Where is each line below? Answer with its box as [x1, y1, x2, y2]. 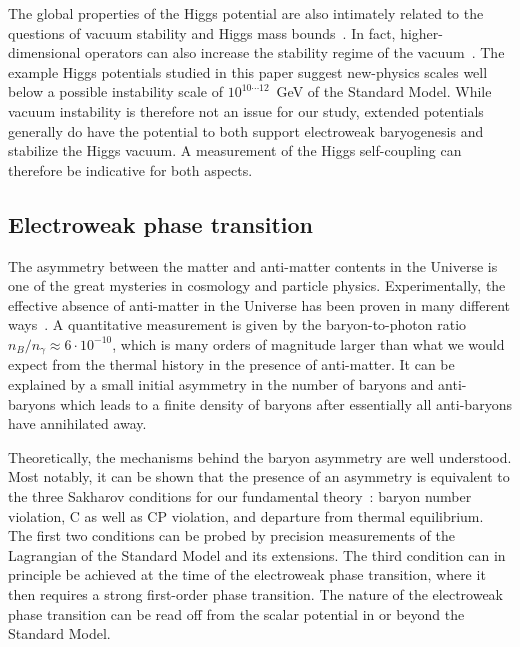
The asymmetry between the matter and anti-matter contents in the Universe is [8, 255, 498, 276]
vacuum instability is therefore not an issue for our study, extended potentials [8, 100, 484, 121]
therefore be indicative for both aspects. [8, 159, 253, 180]
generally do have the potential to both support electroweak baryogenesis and [8, 120, 484, 141]
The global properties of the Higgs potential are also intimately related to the [8, 3, 484, 23]
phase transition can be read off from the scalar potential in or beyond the [8, 603, 465, 624]
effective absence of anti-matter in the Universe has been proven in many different [8, 294, 510, 315]
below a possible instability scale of [8, 81, 223, 102]
